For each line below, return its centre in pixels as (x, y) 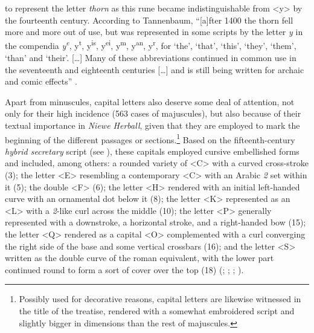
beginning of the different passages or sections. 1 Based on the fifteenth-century (150, 138)
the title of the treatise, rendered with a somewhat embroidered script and (157, 310)
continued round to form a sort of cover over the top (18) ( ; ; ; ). (124, 269)
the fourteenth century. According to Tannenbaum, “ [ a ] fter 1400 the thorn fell (149, 20)
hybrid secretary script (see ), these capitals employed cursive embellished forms (152, 151)
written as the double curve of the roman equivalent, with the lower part (139, 258)
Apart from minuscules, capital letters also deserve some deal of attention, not (150, 101)
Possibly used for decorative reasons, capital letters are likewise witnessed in (160, 299)
